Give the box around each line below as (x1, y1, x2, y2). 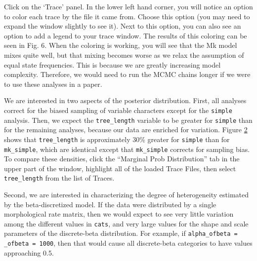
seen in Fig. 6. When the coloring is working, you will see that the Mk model (4, 40, 237, 50)
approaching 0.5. (4, 247, 54, 258)
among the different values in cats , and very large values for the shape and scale (4, 218, 249, 228)
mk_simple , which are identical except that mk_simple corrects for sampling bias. (4, 144, 250, 154)
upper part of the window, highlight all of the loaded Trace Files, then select (4, 163, 236, 173)
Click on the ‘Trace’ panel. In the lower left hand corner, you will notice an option (4, 1, 253, 11)
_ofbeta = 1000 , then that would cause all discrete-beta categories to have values (4, 238, 253, 248)
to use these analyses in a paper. (4, 78, 102, 89)
